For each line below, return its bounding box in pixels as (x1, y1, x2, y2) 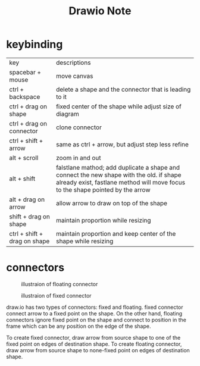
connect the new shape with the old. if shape (55, 171, 182, 179)
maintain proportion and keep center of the (55, 229, 176, 237)
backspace (9, 92, 40, 101)
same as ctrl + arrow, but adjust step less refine (55, 140, 189, 148)
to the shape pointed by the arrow (55, 186, 151, 194)
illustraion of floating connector (21, 280, 98, 287)
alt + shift (9, 174, 36, 183)
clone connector (55, 123, 102, 132)
